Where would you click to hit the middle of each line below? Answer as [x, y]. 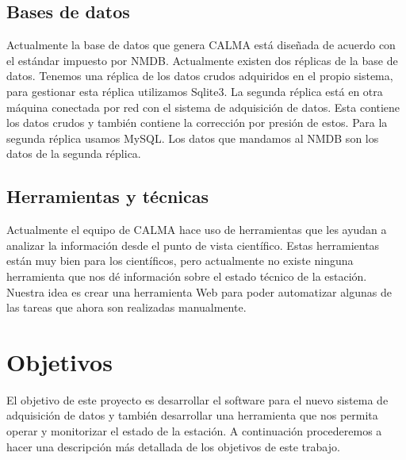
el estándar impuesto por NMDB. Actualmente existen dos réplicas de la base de [202, 60]
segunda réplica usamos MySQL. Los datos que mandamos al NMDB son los [193, 138]
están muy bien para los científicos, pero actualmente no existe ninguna [180, 261]
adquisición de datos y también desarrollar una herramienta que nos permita [192, 415]
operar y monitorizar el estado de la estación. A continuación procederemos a [194, 431]
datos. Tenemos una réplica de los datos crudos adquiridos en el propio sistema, [200, 76]
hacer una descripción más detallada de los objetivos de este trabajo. [173, 446]
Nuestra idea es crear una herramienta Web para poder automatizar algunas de [199, 291]
